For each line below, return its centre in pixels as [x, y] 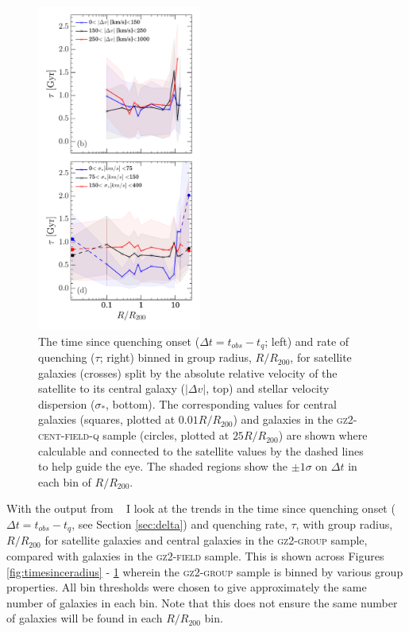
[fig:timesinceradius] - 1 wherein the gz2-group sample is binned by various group [205, 571]
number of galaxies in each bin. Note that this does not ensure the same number [202, 602]
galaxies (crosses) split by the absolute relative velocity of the [188, 372]
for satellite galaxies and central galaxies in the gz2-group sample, [206, 540]
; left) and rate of [307, 341]
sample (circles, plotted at [166, 435]
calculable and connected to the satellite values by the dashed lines [201, 450]
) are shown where [323, 435]
